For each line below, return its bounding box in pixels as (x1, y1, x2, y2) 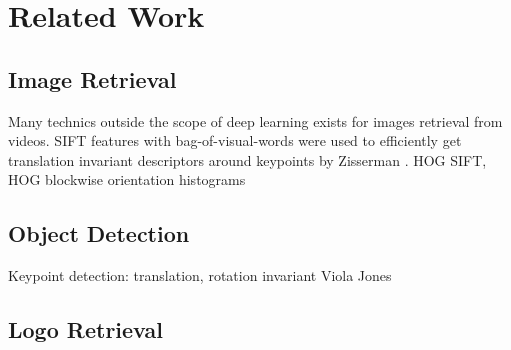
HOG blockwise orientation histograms (8, 169, 246, 190)
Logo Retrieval (8, 314, 163, 345)
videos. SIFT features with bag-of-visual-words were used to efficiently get (8, 130, 462, 151)
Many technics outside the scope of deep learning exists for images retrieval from (8, 110, 503, 131)
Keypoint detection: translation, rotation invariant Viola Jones (8, 265, 392, 286)
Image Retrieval (8, 63, 177, 94)
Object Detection (8, 218, 190, 249)
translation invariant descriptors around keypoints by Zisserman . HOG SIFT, (8, 149, 487, 170)
